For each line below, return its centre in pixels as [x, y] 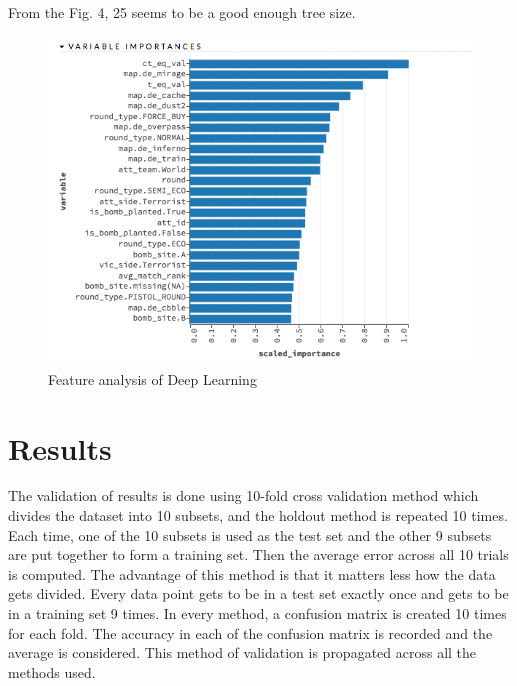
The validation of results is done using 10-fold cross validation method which [243, 495]
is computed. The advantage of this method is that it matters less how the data [252, 573]
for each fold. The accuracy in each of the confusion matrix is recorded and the [250, 632]
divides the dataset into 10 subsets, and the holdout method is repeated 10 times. [258, 515]
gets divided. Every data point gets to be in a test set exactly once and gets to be [258, 593]
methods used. [52, 671]
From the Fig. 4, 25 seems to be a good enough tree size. [182, 12]
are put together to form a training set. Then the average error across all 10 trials [258, 554]
